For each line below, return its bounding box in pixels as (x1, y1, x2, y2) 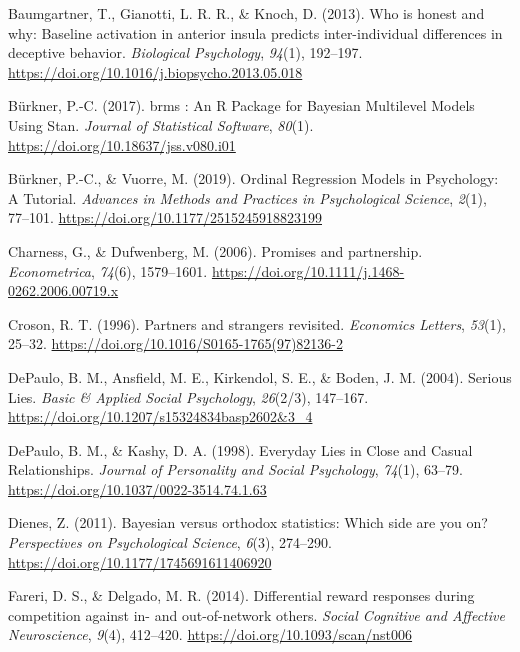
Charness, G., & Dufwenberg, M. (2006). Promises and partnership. (8, 240, 423, 261)
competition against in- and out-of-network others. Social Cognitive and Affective (8, 604, 505, 625)
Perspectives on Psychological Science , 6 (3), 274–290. (8, 532, 332, 553)
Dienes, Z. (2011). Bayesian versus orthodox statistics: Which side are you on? (8, 512, 488, 533)
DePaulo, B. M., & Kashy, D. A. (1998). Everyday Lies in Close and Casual (8, 439, 473, 460)
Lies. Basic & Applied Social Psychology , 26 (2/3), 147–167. (8, 386, 369, 407)
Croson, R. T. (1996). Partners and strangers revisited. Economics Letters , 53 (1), (8, 313, 506, 334)
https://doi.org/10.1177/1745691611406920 (8, 551, 272, 572)
